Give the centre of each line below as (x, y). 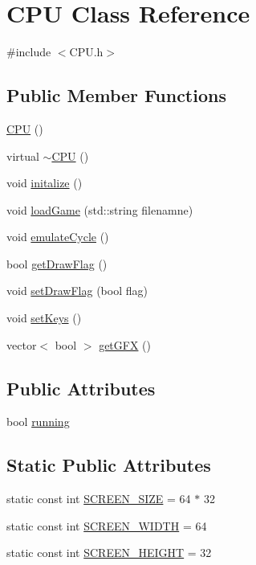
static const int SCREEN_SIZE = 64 (99, 499)
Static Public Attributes (109, 465)
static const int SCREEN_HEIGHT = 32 (109, 553)
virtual (23, 156)
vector (22, 344)
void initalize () (45, 183)
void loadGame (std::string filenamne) (100, 209)
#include (29, 52)
